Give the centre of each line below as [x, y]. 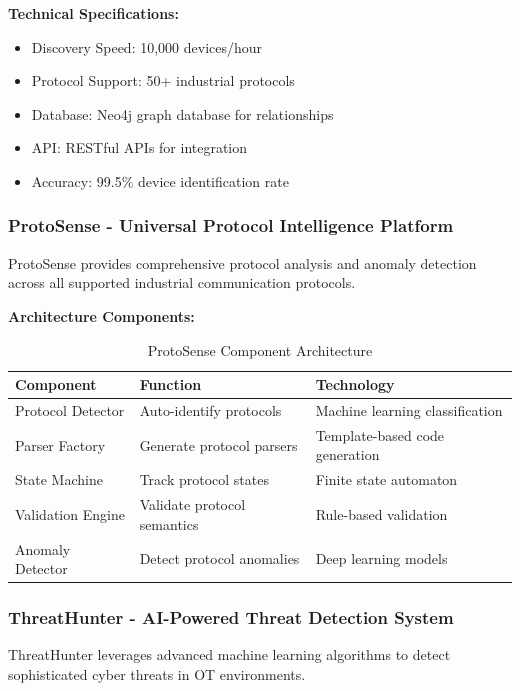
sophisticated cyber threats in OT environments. [157, 674]
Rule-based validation [381, 513]
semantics [169, 523]
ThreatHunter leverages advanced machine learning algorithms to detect [229, 654]
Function [170, 384]
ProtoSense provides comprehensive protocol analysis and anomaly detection [242, 262]
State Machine [59, 479]
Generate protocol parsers [218, 444]
